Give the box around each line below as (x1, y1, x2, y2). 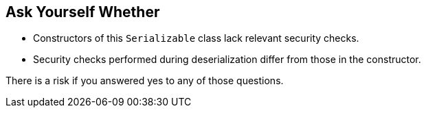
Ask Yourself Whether (5, 3, 160, 21)
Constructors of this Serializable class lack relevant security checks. (33, 32, 359, 45)
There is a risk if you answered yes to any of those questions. (5, 75, 284, 87)
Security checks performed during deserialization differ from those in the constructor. (33, 53, 421, 66)
